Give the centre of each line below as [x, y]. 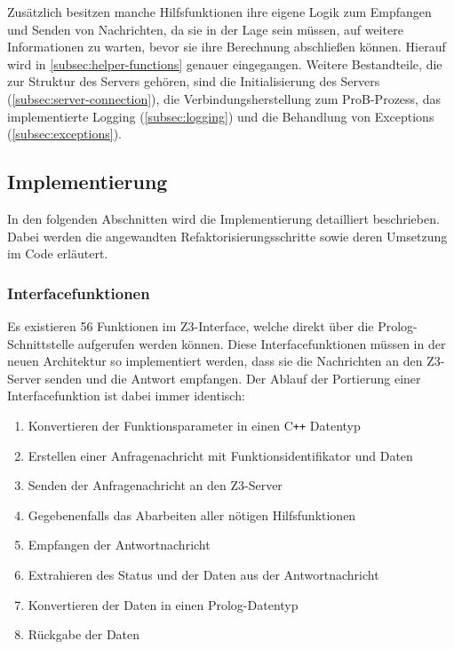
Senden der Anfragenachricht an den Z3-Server [155, 485]
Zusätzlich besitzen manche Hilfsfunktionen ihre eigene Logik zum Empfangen [219, 12]
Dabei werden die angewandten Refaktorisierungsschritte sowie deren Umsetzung [227, 236]
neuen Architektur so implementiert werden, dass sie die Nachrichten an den [215, 361]
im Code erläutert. [58, 253]
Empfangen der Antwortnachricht [119, 545]
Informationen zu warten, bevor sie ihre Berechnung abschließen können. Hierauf [227, 47]
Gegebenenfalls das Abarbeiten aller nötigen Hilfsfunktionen [192, 514]
